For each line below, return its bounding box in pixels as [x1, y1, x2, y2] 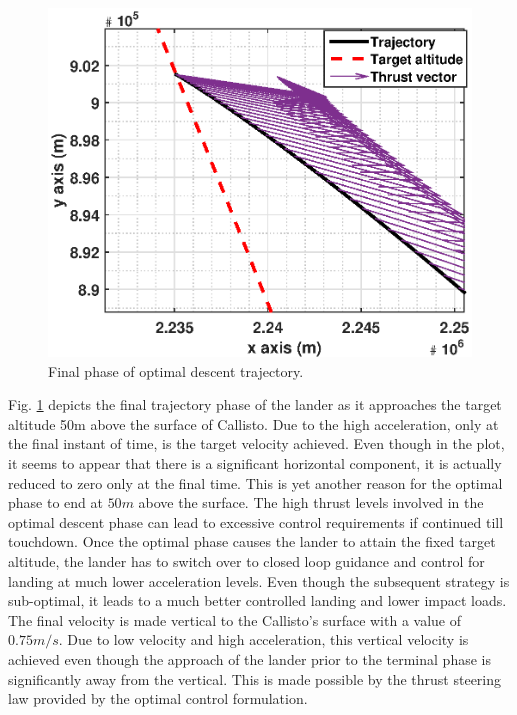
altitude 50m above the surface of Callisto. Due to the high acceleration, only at [8, 413, 499, 434]
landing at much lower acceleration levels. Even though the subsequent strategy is [8, 570, 510, 591]
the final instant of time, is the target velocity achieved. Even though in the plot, [8, 433, 505, 454]
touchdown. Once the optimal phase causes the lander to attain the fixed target [8, 531, 496, 552]
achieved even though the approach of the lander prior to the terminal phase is [8, 649, 491, 669]
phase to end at [8, 492, 103, 513]
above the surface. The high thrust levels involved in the [138, 492, 484, 513]
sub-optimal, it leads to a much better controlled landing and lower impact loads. [8, 590, 507, 611]
